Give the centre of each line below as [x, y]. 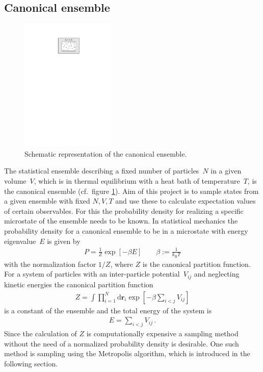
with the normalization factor [50, 264]
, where [122, 264]
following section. [31, 363]
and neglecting [217, 274]
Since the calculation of [41, 333]
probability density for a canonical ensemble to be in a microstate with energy [126, 230]
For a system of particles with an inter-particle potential [92, 274]
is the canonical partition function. [196, 264]
